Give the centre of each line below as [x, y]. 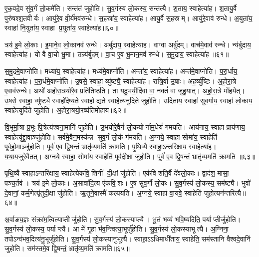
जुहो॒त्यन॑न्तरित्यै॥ [225, 192]
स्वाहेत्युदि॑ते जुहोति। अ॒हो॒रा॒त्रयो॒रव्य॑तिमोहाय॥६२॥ [66, 110]
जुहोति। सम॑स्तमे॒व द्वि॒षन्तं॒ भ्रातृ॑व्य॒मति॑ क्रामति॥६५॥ [67, 248]
